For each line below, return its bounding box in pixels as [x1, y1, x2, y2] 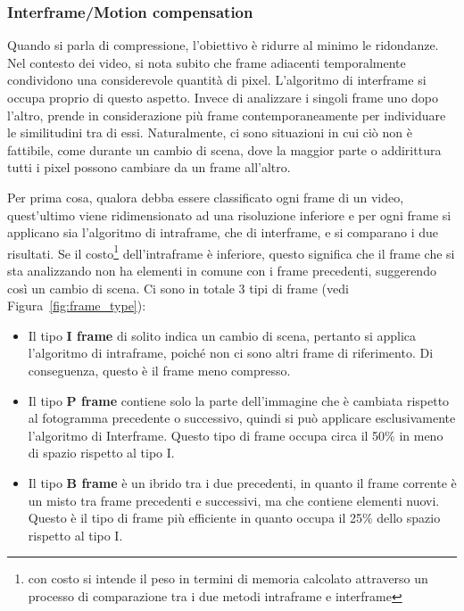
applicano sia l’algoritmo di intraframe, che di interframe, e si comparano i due [7, 223, 439, 242]
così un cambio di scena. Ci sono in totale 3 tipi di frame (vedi [7, 278, 349, 297]
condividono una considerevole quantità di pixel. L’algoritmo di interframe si [7, 70, 427, 89]
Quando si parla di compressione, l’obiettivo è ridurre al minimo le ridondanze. [7, 36, 439, 54]
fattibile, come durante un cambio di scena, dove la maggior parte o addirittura [7, 140, 442, 159]
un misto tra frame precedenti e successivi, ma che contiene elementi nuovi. [28, 491, 440, 509]
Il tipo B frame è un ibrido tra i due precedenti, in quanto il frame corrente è [28, 473, 457, 491]
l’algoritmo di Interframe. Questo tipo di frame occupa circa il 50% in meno [28, 425, 443, 444]
